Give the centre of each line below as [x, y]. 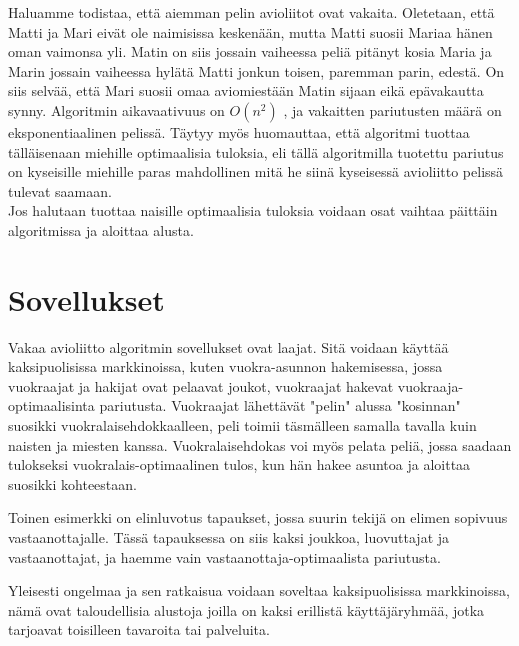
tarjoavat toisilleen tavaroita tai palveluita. [139, 629]
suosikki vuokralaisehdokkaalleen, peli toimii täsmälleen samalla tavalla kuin [242, 425]
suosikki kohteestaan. [72, 483]
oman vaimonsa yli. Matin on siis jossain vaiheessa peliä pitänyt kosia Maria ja [250, 51]
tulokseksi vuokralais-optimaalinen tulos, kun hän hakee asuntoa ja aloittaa [239, 464]
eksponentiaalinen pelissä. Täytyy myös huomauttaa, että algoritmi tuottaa [239, 131]
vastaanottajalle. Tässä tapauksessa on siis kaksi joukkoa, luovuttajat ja [229, 537]
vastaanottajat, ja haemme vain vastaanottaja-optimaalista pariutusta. [224, 556]
